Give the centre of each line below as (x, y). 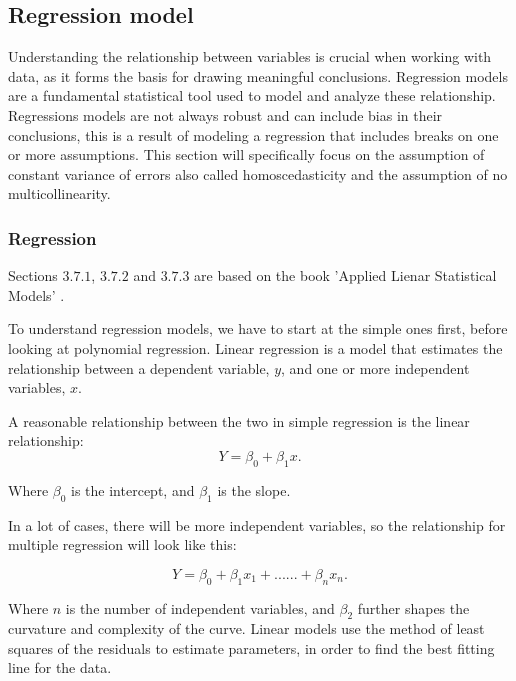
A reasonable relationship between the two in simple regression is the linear (239, 420)
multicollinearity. (59, 193)
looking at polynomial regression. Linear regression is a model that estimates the (255, 347)
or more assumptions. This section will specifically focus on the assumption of (246, 154)
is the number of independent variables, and (200, 607)
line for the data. (60, 667)
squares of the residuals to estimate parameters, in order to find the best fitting (251, 647)
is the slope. (254, 489)
